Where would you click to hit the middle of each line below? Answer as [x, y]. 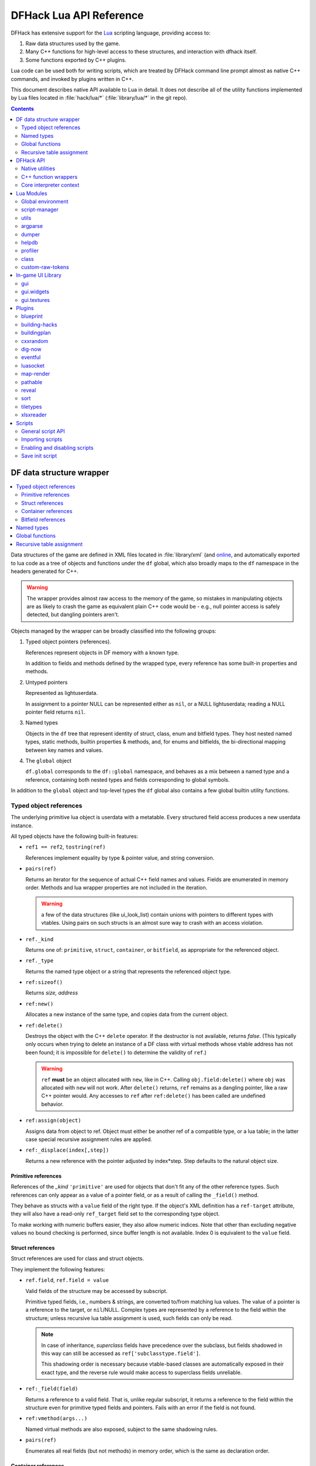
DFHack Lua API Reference [77, 15]
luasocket [33, 365]
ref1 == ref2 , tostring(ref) [66, 847]
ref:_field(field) [52, 1389]
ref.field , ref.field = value [67, 1280]
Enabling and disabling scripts [57, 447]
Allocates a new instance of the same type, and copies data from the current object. [127, 1014]
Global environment [45, 201]
